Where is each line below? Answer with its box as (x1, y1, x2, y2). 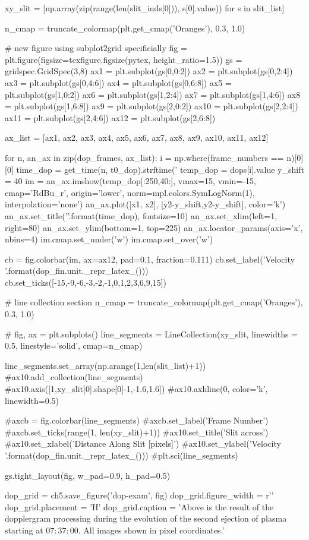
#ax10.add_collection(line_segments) (5, 371, 143, 383)
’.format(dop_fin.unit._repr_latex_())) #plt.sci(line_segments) (5, 449, 238, 461)
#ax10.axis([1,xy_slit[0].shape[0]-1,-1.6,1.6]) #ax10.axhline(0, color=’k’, (5, 383, 268, 395)
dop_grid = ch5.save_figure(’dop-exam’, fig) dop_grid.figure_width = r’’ (5, 489, 274, 501)
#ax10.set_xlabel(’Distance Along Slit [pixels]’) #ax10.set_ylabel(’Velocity (5, 437, 281, 450)
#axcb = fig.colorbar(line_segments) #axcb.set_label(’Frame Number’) (5, 414, 269, 427)
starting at (5, 523, 43, 536)
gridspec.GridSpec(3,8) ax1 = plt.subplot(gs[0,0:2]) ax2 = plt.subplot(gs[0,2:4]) (5, 65, 293, 77)
